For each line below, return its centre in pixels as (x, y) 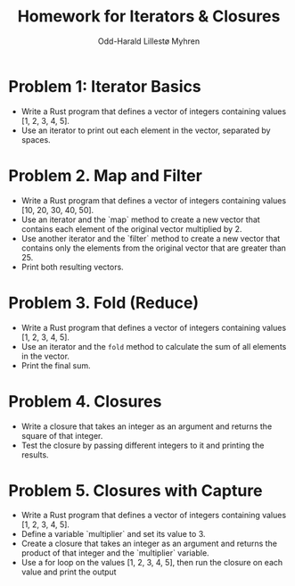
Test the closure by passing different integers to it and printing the (143, 445)
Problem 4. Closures (85, 401)
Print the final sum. (56, 365)
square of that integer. (62, 435)
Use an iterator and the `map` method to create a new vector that (140, 219)
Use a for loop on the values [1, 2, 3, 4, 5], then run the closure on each (152, 563)
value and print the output (69, 572)
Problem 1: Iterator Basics (105, 86)
